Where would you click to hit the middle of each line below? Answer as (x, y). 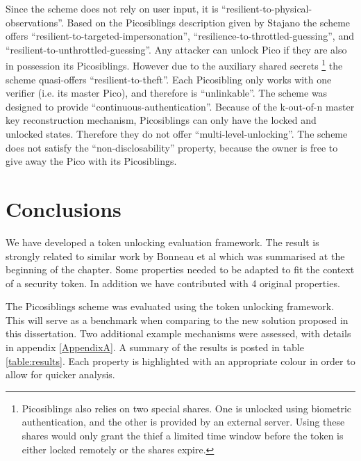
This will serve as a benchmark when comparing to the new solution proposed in (177, 320)
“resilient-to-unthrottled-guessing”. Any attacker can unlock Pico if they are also (176, 49)
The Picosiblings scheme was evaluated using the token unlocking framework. (170, 306)
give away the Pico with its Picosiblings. (91, 161)
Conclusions (64, 208)
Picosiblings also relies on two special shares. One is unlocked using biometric (187, 408)
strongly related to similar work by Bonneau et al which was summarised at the (175, 256)
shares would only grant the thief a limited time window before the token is (183, 436)
